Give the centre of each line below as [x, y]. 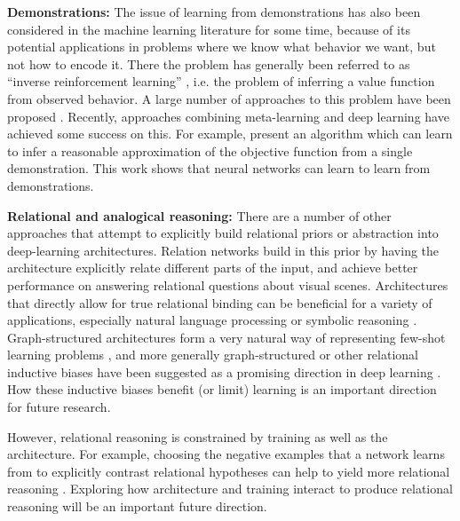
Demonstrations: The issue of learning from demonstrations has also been [214, 12]
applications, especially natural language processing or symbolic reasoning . [212, 320]
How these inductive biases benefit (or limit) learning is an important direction [222, 389]
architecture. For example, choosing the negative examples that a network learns [226, 454]
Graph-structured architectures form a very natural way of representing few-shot [226, 337]
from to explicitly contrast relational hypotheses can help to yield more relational [229, 471]
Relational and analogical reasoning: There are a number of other [199, 215]
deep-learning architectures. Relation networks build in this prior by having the [223, 250]
